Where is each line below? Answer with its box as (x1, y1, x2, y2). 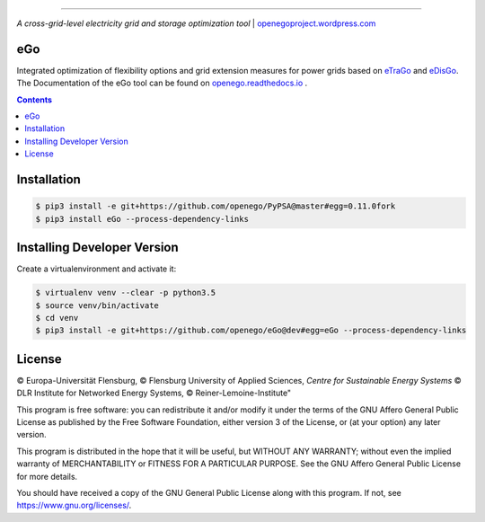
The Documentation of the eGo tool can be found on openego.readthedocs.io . (16, 77, 308, 89)
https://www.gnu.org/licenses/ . (16, 500, 132, 511)
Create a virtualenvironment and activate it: (16, 263, 177, 274)
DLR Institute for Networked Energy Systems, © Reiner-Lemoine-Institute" (16, 387, 292, 399)
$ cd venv (35, 313, 79, 323)
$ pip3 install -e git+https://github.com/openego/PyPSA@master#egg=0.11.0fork (35, 201, 396, 211)
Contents (16, 94, 53, 105)
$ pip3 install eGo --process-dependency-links (35, 214, 249, 224)
